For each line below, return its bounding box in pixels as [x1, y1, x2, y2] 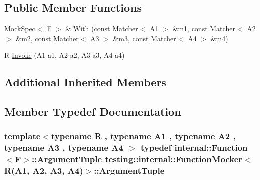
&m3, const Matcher [113, 33, 176, 43]
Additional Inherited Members [4, 74, 166, 90]
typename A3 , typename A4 [4, 141, 123, 154]
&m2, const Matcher [16, 33, 79, 43]
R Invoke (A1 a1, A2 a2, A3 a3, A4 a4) [4, 50, 125, 60]
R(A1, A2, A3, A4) [4, 164, 83, 177]
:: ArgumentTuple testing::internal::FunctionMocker [32, 153, 243, 165]
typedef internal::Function [141, 141, 248, 154]
